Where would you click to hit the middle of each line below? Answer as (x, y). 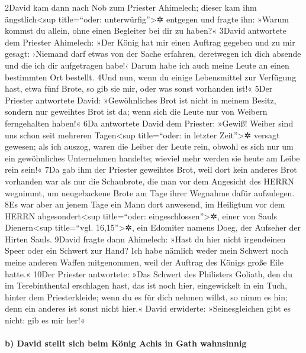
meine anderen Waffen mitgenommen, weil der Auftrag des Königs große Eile (144, 262)
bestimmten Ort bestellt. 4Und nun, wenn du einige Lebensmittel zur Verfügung (151, 77)
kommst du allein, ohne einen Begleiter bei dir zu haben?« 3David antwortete (146, 30)
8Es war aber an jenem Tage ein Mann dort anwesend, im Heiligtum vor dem (145, 204)
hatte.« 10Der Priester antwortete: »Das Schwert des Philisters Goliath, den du (149, 273)
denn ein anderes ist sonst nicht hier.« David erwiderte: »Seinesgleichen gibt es (148, 308)
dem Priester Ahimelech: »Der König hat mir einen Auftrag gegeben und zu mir (150, 42)
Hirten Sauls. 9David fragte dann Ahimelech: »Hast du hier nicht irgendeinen (145, 239)
